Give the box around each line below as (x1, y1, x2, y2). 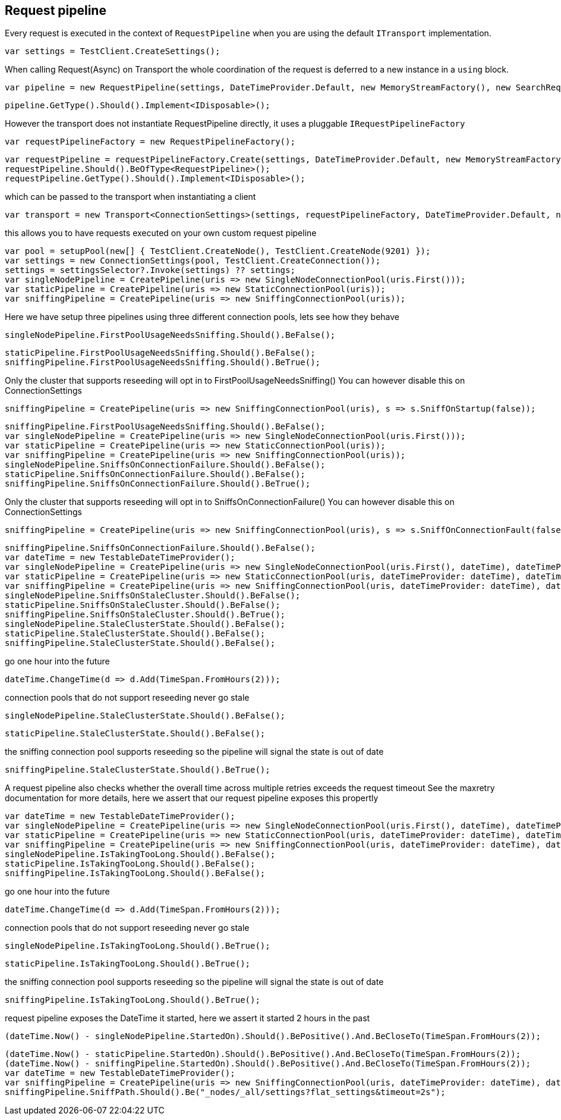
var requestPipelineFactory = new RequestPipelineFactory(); (5, 137, 295, 147)
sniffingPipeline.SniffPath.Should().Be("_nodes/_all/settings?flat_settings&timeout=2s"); (5, 1087, 446, 1097)
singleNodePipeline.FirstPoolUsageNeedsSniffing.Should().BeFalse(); (5, 330, 336, 340)
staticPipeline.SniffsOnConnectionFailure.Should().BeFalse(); (5, 469, 305, 479)
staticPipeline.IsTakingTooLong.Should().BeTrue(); (5, 959, 251, 969)
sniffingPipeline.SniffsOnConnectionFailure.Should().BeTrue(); (5, 479, 311, 489)
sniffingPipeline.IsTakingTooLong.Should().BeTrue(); (5, 995, 260, 1005)
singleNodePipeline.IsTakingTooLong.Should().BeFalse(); (5, 849, 276, 859)
